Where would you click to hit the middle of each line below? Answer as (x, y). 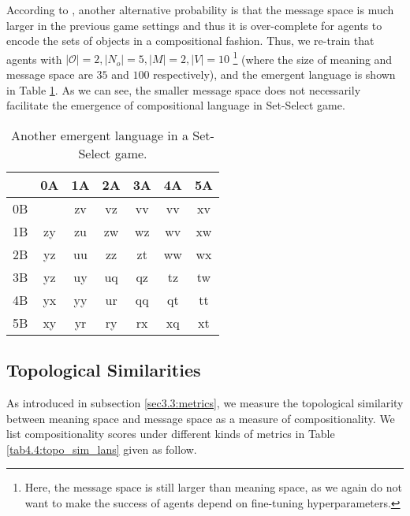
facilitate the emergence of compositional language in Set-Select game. (176, 105)
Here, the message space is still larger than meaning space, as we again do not (213, 487)
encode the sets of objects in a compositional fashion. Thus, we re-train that (190, 41)
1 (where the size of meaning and (313, 58)
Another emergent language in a (100, 135)
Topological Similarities (104, 370)
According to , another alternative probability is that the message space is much (200, 9)
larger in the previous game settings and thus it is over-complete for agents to (194, 25)
